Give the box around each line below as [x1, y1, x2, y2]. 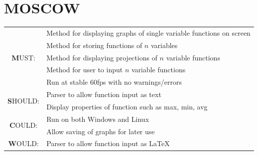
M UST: [11, 52, 35, 62]
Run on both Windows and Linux [46, 113, 149, 124]
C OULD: [9, 120, 38, 130]
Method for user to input [46, 64, 123, 75]
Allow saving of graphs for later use [46, 126, 155, 136]
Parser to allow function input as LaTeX [46, 138, 170, 149]
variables [150, 40, 178, 50]
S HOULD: [7, 95, 40, 105]
